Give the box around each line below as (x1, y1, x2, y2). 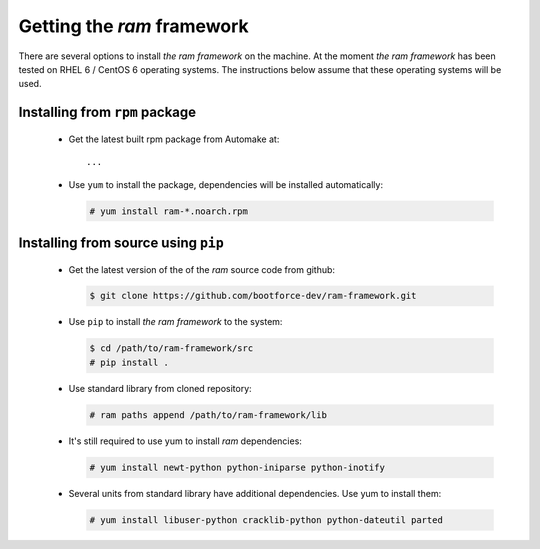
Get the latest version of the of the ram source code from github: (68, 263, 335, 275)
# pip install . (89, 356, 170, 368)
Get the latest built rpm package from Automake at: (68, 133, 280, 145)
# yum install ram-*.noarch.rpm (89, 205, 249, 217)
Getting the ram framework (18, 15, 249, 37)
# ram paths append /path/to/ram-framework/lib (89, 409, 327, 420)
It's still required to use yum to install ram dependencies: (68, 435, 302, 447)
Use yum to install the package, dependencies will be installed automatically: (68, 178, 384, 190)
